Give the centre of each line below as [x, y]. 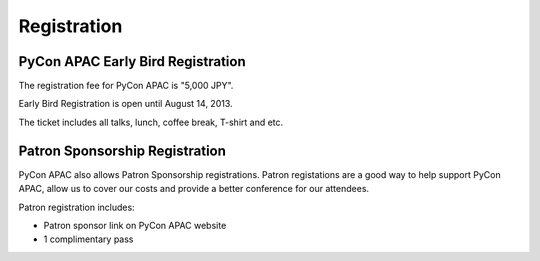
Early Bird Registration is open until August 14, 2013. [126, 104]
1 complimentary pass [88, 239]
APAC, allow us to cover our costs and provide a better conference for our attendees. [194, 189]
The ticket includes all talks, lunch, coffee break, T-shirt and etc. [151, 122]
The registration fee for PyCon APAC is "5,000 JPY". [126, 86]
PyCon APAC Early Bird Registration [132, 61]
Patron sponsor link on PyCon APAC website [135, 225]
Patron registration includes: [76, 207]
